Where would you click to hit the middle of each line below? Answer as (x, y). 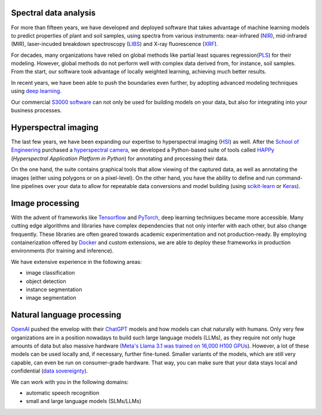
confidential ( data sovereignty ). (49, 371)
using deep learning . (36, 91)
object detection (46, 281)
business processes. (36, 110)
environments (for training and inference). (62, 251)
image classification (50, 273)
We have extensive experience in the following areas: (77, 262)
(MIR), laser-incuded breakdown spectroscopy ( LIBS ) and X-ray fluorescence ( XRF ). (114, 44)
